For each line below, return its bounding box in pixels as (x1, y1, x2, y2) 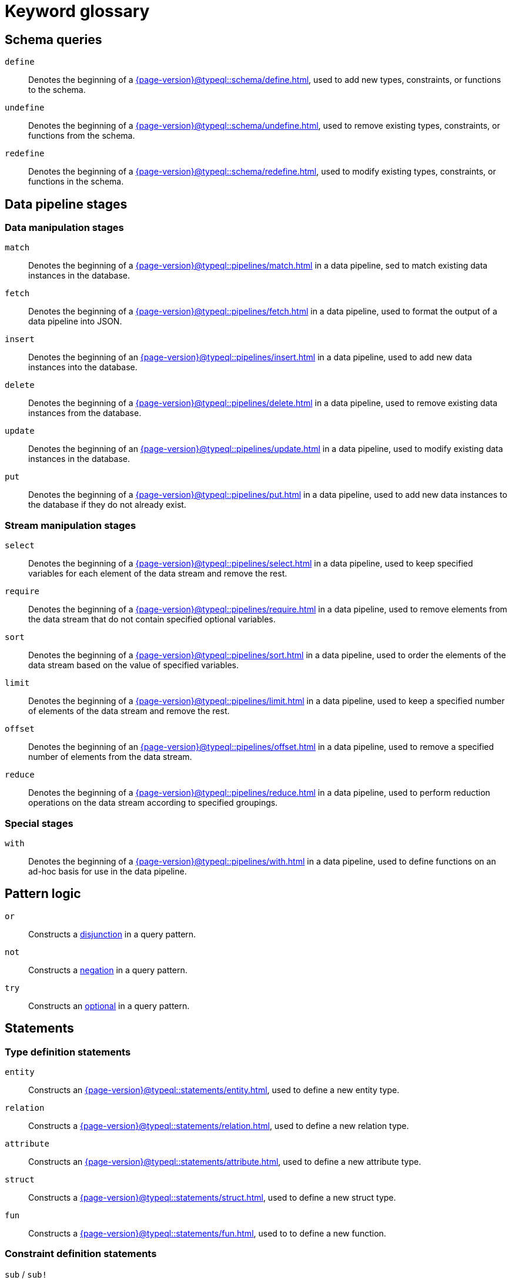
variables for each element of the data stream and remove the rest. (28, 568, 287, 579)
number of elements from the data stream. (28, 752, 192, 762)
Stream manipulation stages (5, 519, 136, 531)
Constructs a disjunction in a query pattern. (28, 929, 196, 939)
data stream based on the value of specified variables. (28, 660, 239, 671)
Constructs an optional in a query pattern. (28, 1000, 190, 1011)
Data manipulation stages (5, 222, 124, 234)
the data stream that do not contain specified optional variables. (28, 614, 276, 625)
